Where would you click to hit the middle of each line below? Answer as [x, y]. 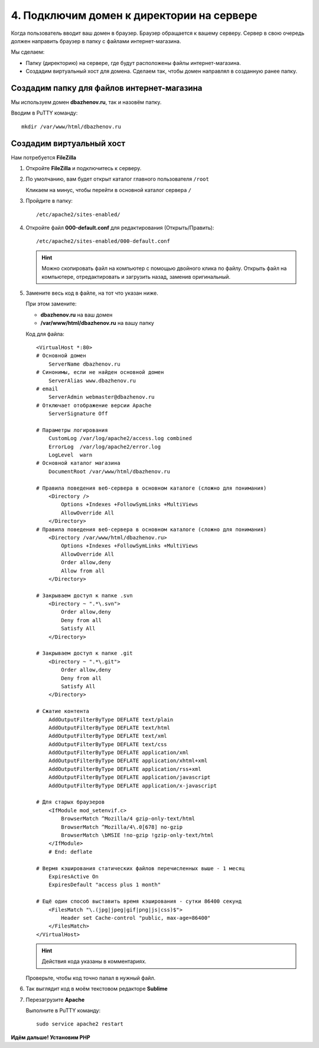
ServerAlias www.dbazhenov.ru [92, 380]
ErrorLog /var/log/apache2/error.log [105, 447]
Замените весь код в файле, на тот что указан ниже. [92, 293]
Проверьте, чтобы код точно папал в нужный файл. [91, 978]
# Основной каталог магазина [78, 463]
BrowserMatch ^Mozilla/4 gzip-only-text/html [128, 819]
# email [47, 389]
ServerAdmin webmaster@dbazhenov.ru [101, 397]
